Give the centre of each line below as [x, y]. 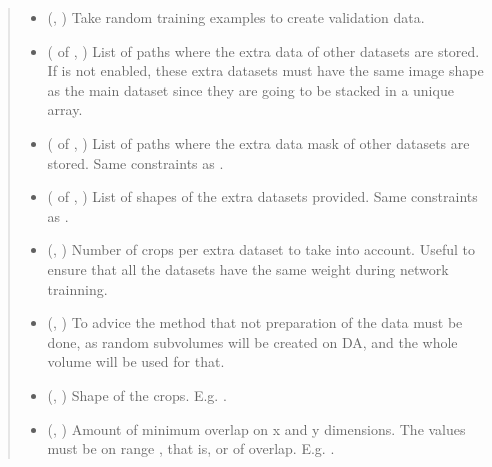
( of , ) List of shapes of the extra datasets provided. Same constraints [262, 196]
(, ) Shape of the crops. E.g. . [137, 394]
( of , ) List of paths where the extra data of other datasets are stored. [263, 50]
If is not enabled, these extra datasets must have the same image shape [265, 70]
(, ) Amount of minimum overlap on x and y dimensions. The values [256, 428]
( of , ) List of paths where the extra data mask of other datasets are [258, 142]
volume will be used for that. [136, 361]
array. [65, 109]
